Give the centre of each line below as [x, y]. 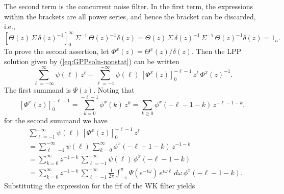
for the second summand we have [56, 120]
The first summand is [37, 90]
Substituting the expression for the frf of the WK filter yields [100, 185]
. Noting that [114, 90]
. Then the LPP [216, 51]
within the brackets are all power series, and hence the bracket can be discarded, [130, 16]
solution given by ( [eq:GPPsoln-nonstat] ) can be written [92, 61]
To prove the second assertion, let [57, 51]
